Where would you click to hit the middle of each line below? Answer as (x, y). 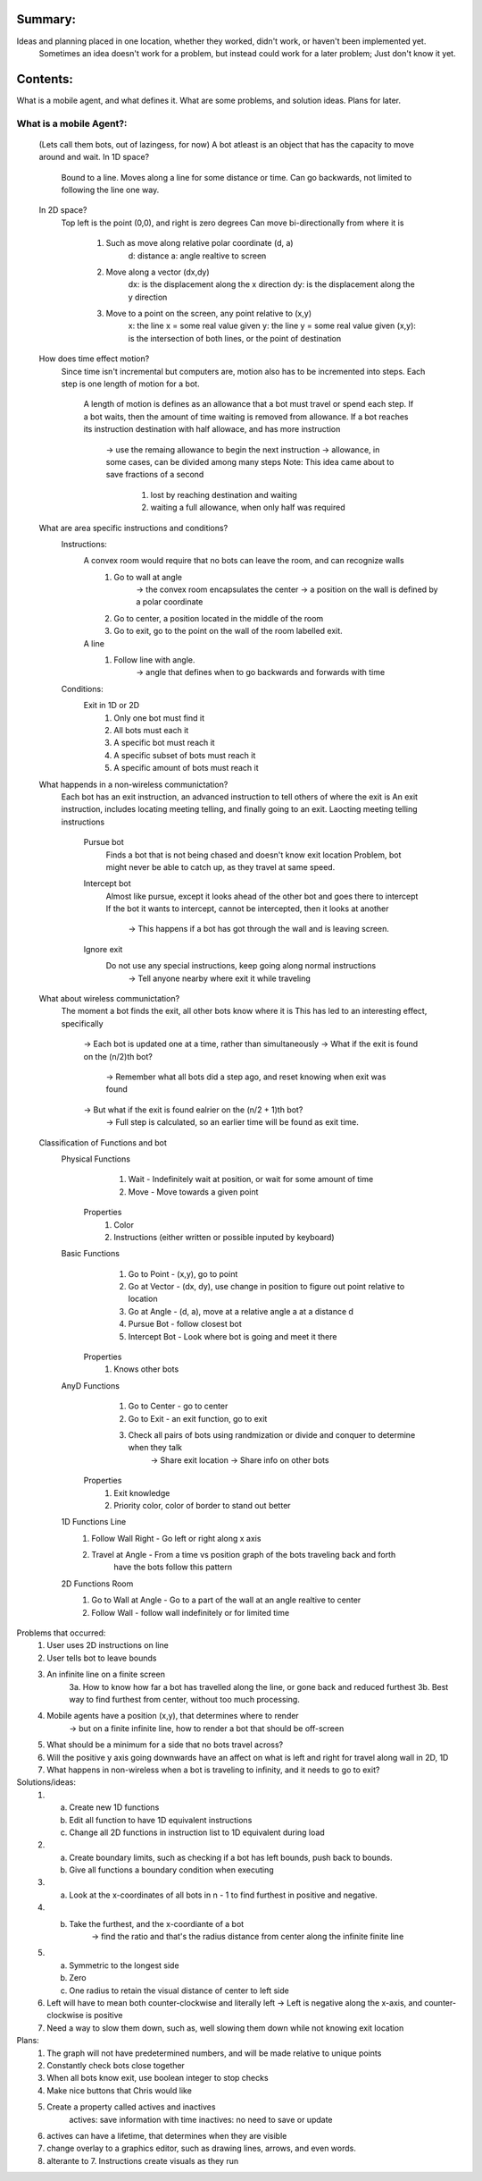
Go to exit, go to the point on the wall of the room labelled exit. (228, 631)
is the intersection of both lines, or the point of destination (235, 338)
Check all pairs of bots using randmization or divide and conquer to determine (272, 1434)
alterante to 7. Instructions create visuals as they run (143, 2160)
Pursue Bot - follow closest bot (185, 1324)
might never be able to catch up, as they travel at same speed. (220, 866)
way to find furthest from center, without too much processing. (185, 1699)
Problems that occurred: (61, 1633)
